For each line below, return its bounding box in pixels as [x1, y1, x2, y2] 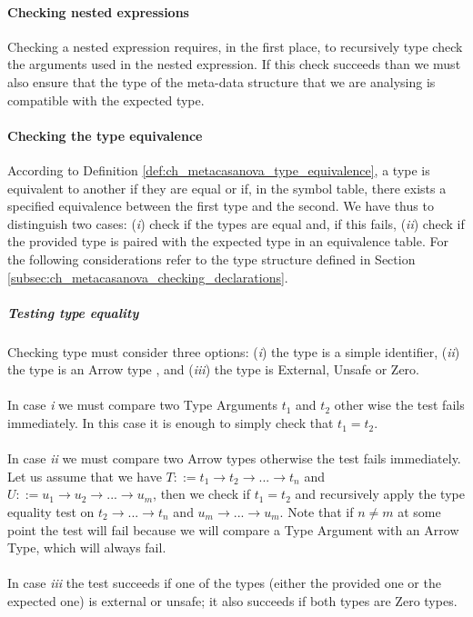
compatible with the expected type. [7, 90, 205, 109]
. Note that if [279, 503, 354, 522]
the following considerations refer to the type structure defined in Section [7, 249, 416, 268]
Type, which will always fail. [7, 538, 166, 557]
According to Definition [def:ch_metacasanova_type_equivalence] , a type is [7, 160, 430, 179]
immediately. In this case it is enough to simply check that [7, 413, 334, 433]
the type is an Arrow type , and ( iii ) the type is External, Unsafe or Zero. [7, 360, 419, 379]
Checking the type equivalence [7, 125, 203, 144]
